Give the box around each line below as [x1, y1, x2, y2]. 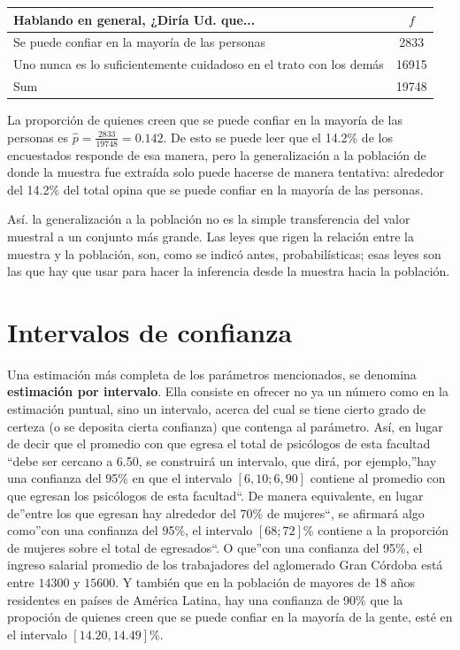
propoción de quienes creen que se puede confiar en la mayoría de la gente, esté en [7, 608, 453, 626]
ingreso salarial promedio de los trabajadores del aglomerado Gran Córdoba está [7, 555, 443, 574]
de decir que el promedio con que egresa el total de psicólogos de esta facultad [7, 434, 431, 453]
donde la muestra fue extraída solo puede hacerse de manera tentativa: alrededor [7, 163, 444, 181]
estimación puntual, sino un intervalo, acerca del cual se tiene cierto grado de [7, 400, 425, 418]
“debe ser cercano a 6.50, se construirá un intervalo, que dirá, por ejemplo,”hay [7, 451, 437, 470]
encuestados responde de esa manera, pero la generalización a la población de [7, 145, 426, 164]
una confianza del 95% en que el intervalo [7, 469, 232, 487]
